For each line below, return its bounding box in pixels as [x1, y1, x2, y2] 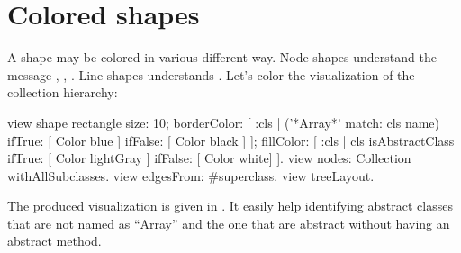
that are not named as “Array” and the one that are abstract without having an [7, 213, 450, 232]
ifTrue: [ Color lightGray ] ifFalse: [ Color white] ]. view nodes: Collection [7, 149, 411, 167]
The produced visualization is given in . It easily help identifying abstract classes [7, 196, 453, 215]
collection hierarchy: [7, 83, 118, 102]
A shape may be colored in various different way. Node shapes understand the [7, 48, 437, 67]
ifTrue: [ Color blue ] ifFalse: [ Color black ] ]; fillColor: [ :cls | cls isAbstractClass [7, 131, 455, 149]
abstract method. [7, 231, 102, 250]
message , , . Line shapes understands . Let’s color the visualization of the [7, 65, 415, 84]
